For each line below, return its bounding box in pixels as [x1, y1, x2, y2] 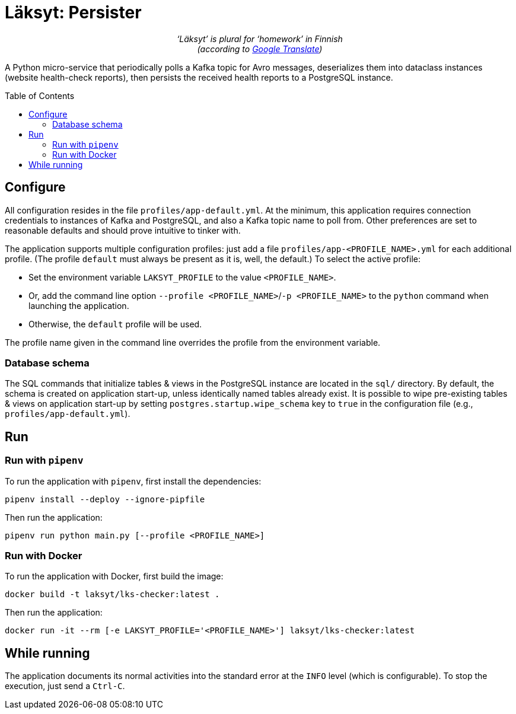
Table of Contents [5, 90, 75, 101]
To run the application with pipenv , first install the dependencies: [5, 476, 262, 486]
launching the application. [28, 300, 129, 311]
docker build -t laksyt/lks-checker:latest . [5, 589, 220, 600]
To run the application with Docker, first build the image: [5, 571, 224, 582]
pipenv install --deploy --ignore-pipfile [5, 494, 205, 504]
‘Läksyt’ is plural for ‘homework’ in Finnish [177, 33, 343, 44]
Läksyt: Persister [5, 2, 142, 23]
